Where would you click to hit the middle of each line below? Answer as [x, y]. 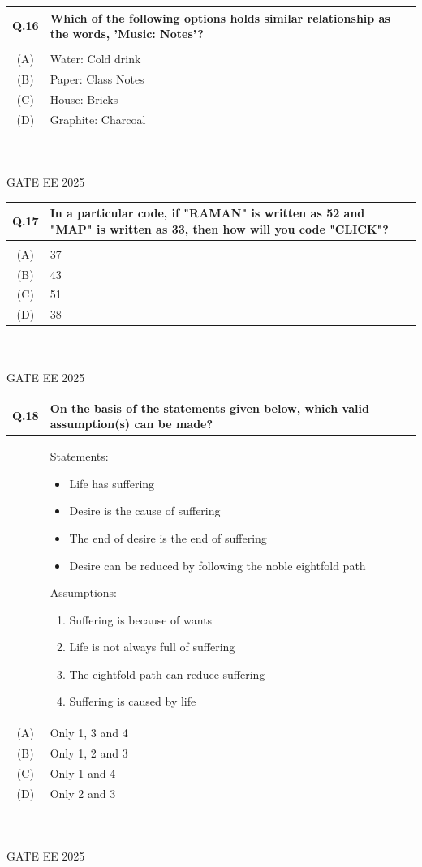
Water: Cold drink [95, 59]
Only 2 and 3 [83, 793]
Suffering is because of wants [141, 619]
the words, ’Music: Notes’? [127, 34]
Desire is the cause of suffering [145, 511]
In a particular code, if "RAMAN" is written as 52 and [207, 213]
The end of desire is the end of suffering [168, 537]
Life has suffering [112, 483]
